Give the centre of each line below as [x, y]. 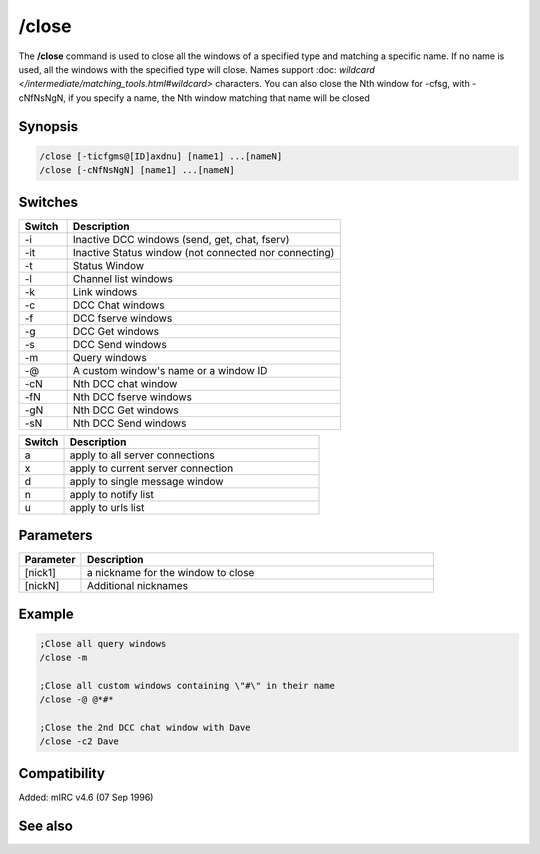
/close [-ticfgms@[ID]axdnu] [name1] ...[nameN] [161, 156]
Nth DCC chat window [125, 383]
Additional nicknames [137, 586]
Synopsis [48, 126]
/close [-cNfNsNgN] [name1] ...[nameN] [137, 170]
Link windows [105, 292]
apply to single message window [146, 481]
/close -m [63, 658]
